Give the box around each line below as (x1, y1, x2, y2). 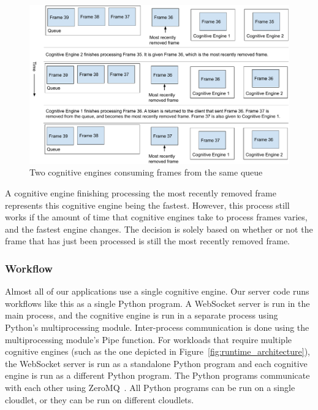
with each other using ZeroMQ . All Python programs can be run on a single (5, 381, 295, 393)
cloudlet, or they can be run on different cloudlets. (5, 393, 194, 406)
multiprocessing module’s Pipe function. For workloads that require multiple (5, 333, 292, 346)
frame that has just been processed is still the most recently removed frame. (5, 234, 290, 247)
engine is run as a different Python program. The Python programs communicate (5, 369, 310, 382)
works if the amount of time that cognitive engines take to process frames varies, (5, 211, 308, 223)
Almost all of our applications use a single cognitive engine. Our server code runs (5, 285, 309, 298)
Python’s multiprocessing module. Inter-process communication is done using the (5, 320, 309, 333)
